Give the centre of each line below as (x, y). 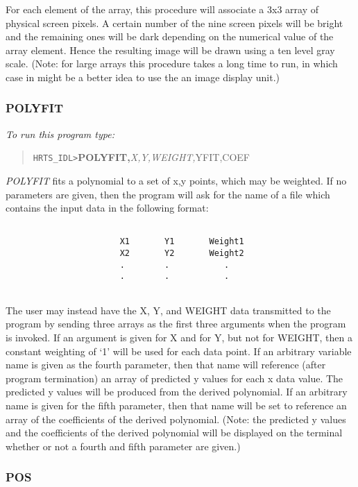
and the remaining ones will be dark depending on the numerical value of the (170, 36)
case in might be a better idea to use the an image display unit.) (143, 77)
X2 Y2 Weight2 (182, 254)
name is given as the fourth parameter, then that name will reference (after (166, 365)
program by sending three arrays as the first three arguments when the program (176, 324)
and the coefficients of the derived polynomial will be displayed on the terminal (174, 433)
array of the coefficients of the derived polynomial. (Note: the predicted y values (176, 419)
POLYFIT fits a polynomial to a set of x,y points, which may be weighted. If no (176, 181)
